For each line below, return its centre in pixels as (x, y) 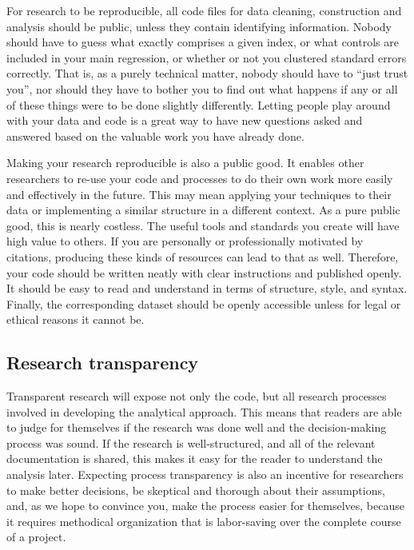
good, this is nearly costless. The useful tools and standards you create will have (203, 225)
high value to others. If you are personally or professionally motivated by (185, 241)
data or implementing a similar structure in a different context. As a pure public (203, 210)
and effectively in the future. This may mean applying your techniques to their (199, 194)
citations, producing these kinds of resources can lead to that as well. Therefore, (203, 256)
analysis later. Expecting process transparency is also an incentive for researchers (205, 474)
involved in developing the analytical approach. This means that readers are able (204, 411)
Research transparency (103, 363)
